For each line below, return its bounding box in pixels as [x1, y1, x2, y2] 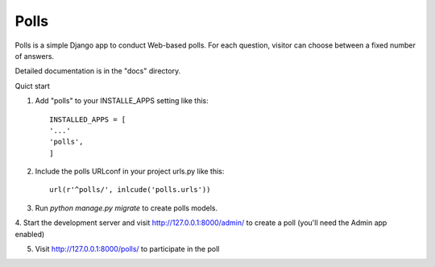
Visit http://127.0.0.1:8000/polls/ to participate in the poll [35, 244, 220, 254]
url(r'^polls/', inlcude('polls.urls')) [49, 186, 211, 194]
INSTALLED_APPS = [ [49, 115, 126, 124]
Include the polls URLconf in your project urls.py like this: [35, 166, 225, 177]
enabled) [14, 229, 45, 239]
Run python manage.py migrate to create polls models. [35, 202, 218, 213]
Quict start [14, 81, 50, 90]
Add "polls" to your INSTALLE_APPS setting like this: [35, 96, 209, 106]
